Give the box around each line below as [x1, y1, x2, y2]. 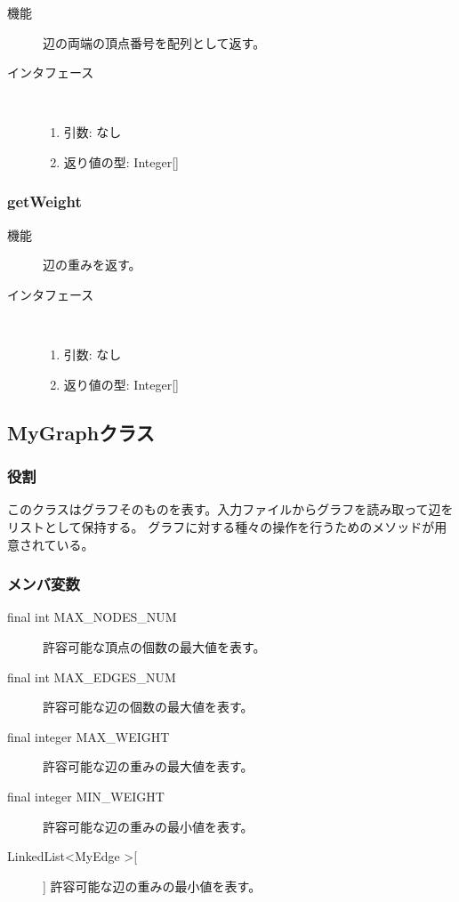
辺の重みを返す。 [43, 255, 141, 274]
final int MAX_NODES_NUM [7, 608, 177, 626]
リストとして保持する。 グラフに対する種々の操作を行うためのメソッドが [7, 517, 435, 536]
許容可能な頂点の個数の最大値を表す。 [43, 637, 266, 656]
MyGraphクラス [7, 418, 155, 446]
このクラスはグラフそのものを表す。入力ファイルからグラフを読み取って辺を [7, 500, 454, 519]
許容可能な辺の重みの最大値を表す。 [43, 757, 254, 776]
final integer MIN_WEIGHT [7, 786, 165, 805]
